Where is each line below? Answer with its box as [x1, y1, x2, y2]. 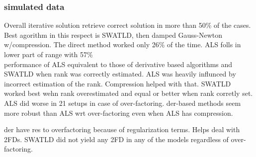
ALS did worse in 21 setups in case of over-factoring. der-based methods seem [4, 97, 241, 108]
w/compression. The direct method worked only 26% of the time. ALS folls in [4, 39, 241, 50]
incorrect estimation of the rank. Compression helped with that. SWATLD [4, 78, 231, 88]
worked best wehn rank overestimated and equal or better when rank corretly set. [4, 88, 253, 98]
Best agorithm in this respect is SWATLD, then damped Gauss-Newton [4, 29, 223, 40]
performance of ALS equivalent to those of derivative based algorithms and [4, 59, 233, 69]
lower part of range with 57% [4, 49, 93, 59]
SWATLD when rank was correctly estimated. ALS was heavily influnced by [4, 69, 236, 79]
